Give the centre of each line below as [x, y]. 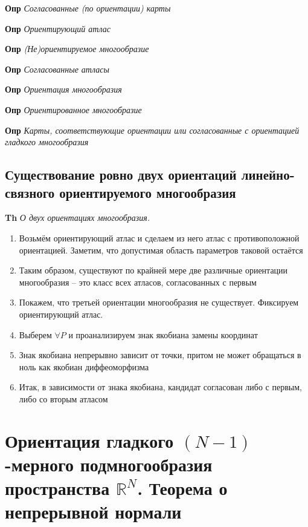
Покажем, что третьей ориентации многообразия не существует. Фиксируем [159, 302]
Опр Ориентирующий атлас [58, 28]
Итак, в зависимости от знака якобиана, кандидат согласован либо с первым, [160, 387]
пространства [57, 488]
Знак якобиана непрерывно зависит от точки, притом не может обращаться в [160, 355]
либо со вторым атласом [63, 398]
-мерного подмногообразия [109, 464]
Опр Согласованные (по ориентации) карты [88, 8]
